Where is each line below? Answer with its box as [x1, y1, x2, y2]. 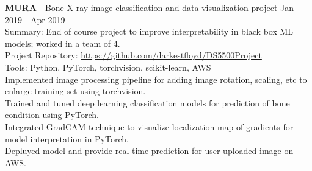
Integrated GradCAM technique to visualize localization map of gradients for [5, 120, 294, 133]
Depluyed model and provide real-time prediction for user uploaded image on [5, 144, 294, 157]
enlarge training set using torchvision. [5, 85, 146, 97]
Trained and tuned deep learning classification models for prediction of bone [5, 96, 290, 109]
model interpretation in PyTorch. [5, 132, 129, 145]
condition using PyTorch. [5, 108, 99, 121]
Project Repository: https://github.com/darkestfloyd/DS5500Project [5, 49, 262, 61]
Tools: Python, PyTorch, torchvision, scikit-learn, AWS [5, 60, 211, 73]
